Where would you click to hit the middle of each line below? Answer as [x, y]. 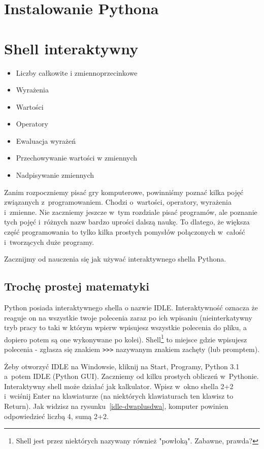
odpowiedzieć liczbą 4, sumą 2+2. [56, 416]
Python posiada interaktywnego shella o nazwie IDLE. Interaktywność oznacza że [131, 308]
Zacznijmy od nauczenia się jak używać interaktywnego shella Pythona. [115, 259]
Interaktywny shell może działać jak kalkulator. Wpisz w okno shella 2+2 [119, 386]
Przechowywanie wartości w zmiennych [77, 158]
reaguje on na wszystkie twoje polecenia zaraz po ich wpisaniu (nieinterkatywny [128, 317]
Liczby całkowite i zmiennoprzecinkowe [77, 72]
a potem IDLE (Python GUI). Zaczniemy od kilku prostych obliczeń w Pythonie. [131, 376]
